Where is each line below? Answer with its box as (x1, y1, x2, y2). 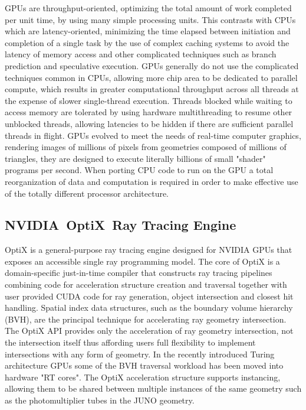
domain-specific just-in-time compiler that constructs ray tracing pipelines (5, 266, 272, 279)
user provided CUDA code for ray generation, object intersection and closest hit (5, 289, 294, 302)
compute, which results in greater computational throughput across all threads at (5, 83, 299, 95)
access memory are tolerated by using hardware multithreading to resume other (5, 106, 292, 118)
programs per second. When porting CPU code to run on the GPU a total (5, 164, 274, 176)
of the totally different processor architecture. (5, 187, 169, 199)
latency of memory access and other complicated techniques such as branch (5, 48, 277, 60)
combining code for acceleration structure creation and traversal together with (5, 278, 287, 291)
